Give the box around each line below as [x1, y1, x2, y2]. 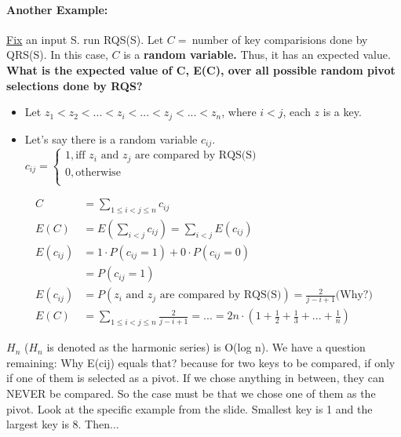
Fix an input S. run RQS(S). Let [6, 31, 164, 47]
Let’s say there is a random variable [24, 130, 198, 147]
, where [221, 104, 257, 120]
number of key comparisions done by [191, 31, 368, 47]
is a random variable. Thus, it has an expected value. [123, 46, 391, 63]
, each [283, 104, 311, 120]
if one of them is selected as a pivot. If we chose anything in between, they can [6, 370, 385, 386]
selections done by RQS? [6, 77, 143, 93]
